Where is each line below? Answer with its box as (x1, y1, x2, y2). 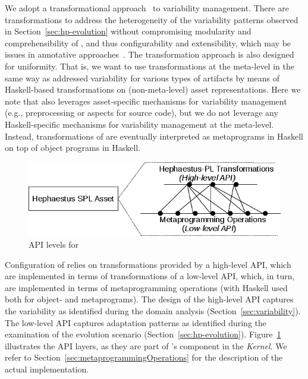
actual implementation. (5, 362, 89, 375)
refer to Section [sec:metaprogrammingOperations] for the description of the (5, 351, 283, 364)
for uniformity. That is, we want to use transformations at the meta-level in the (5, 59, 294, 72)
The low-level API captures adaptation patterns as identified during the (5, 316, 267, 329)
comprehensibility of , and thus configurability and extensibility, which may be (5, 36, 291, 49)
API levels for (29, 238, 78, 251)
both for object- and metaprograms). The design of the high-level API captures (5, 293, 294, 305)
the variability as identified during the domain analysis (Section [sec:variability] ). (5, 305, 301, 317)
